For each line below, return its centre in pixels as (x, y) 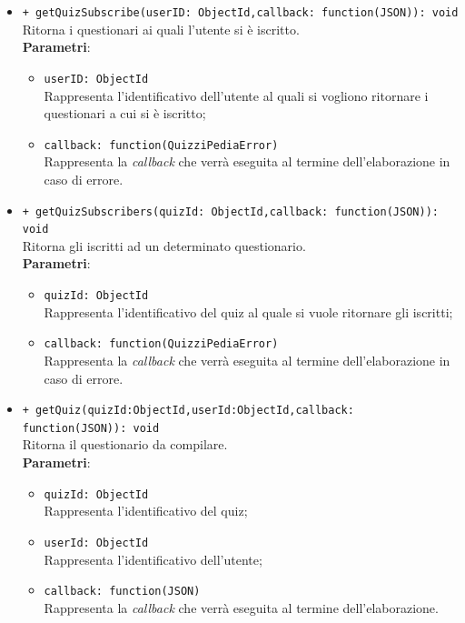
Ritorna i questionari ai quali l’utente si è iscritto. (161, 29)
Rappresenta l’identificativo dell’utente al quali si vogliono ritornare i (236, 95)
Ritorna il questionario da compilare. (125, 444)
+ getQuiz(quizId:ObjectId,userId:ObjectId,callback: (188, 411)
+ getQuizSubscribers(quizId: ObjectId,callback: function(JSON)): (230, 211)
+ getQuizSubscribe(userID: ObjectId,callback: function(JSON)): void (240, 13)
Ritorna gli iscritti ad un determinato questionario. (164, 245)
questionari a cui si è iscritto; (125, 113)
